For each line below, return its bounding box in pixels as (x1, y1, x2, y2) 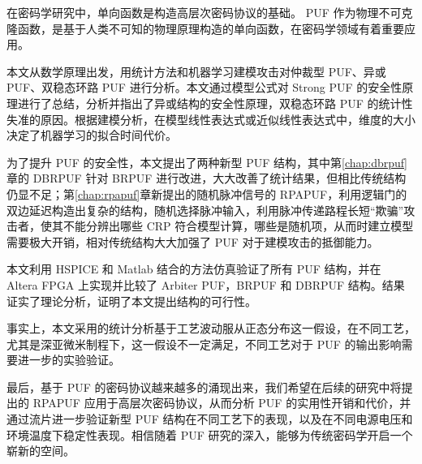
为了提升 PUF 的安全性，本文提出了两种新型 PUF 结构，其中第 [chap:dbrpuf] (6, 153, 407, 170)
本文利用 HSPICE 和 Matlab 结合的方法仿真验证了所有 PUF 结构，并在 (6, 260, 381, 277)
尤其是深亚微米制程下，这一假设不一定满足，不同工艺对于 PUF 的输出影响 (6, 335, 402, 352)
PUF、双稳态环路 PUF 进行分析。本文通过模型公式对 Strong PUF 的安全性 (6, 79, 403, 96)
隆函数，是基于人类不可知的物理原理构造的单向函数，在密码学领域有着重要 (6, 19, 404, 37)
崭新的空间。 (6, 442, 75, 459)
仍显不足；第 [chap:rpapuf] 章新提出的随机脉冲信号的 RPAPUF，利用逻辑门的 (6, 185, 407, 202)
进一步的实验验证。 (17, 351, 120, 368)
